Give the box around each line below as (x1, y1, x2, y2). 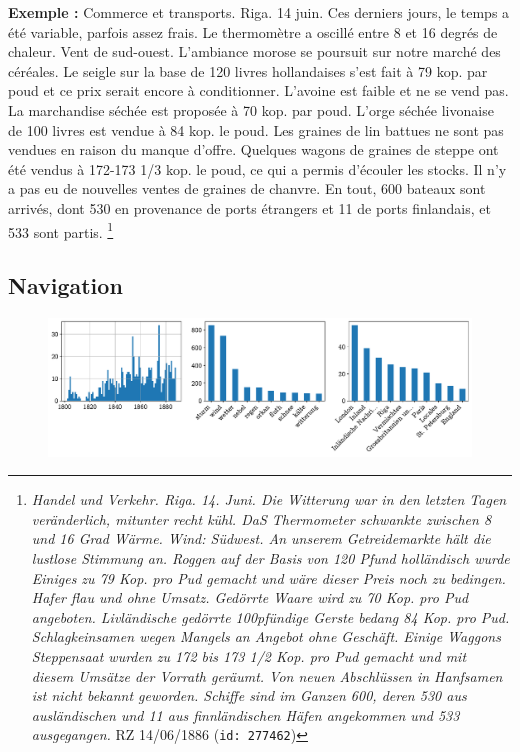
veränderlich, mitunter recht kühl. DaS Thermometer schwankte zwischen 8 (31, 508, 492, 529)
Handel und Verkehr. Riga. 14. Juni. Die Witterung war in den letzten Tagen (31, 489, 507, 510)
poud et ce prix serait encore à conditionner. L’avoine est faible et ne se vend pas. (8, 80, 509, 101)
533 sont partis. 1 (8, 218, 114, 242)
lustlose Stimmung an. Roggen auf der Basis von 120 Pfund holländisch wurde (31, 548, 510, 569)
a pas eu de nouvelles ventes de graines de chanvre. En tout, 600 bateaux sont (8, 178, 486, 199)
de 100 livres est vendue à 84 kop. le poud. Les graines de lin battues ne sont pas (8, 119, 504, 140)
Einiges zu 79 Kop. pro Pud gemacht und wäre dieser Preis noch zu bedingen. (31, 567, 506, 588)
